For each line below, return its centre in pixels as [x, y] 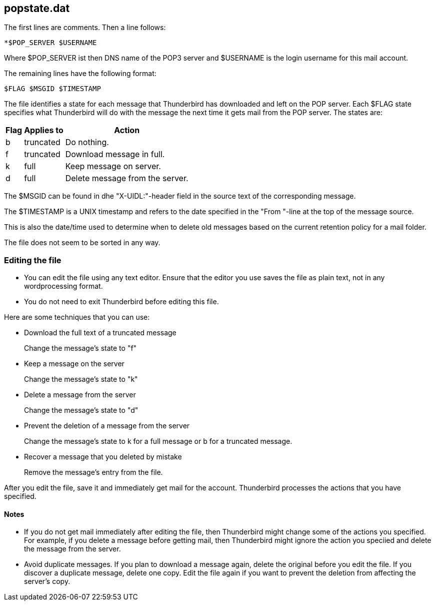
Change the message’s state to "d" [81, 410]
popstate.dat [37, 8]
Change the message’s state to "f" [80, 348]
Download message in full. [115, 154]
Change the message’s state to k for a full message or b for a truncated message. [158, 441]
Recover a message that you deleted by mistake [103, 457]
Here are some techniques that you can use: [77, 317]
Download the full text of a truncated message [100, 333]
